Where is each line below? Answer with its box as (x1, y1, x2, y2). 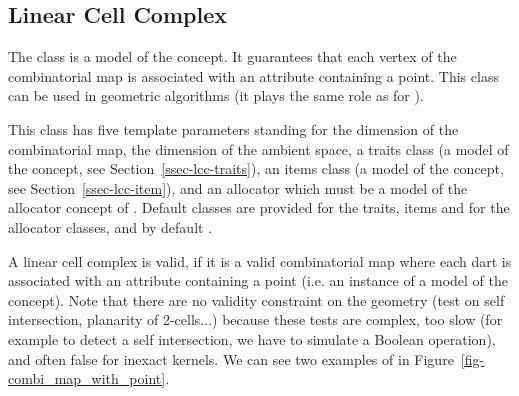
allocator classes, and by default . (8, 216, 213, 237)
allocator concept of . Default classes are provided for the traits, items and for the (8, 197, 510, 218)
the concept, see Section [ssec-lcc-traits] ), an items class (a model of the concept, (8, 158, 504, 179)
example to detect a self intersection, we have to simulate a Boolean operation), (8, 328, 496, 349)
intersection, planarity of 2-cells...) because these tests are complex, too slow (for (8, 309, 503, 330)
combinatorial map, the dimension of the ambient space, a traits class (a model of (8, 138, 509, 159)
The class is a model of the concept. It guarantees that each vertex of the (8, 46, 457, 67)
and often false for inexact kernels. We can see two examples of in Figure (8, 348, 454, 369)
